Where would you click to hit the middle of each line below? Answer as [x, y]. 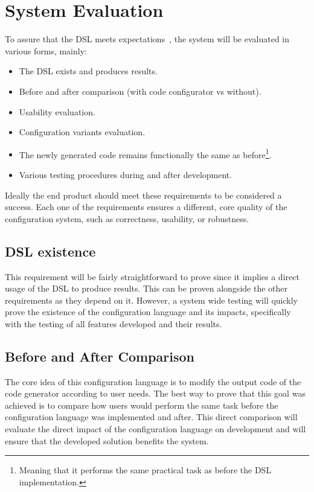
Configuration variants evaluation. [82, 132]
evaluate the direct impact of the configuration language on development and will [155, 429]
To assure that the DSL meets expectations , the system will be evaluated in [147, 39]
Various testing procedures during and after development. [126, 174]
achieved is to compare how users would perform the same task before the [142, 405]
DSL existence [50, 251]
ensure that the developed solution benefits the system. [107, 440]
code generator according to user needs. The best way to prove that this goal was [155, 393]
